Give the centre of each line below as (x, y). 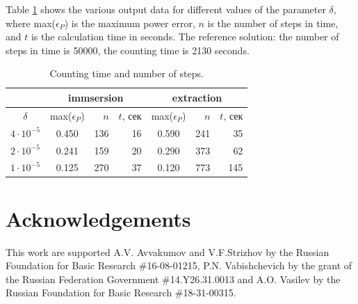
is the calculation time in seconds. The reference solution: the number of (185, 37)
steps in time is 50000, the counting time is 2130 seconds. (128, 50)
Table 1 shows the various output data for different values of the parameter (166, 9)
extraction (197, 97)
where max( (31, 23)
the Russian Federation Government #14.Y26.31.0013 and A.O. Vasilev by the (173, 279)
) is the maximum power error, (130, 23)
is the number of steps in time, (273, 23)
